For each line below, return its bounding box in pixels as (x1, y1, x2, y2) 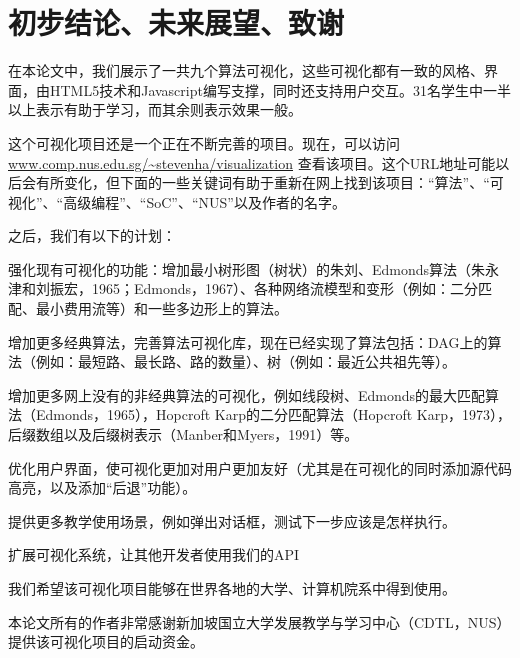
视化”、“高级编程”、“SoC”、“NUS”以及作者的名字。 (8, 191, 346, 212)
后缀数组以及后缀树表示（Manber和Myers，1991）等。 (8, 424, 359, 445)
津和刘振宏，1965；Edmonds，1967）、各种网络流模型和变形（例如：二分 (8, 278, 479, 299)
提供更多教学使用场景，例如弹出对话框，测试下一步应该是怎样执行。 (8, 510, 456, 531)
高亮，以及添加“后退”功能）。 (8, 477, 197, 498)
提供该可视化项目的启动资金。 (8, 631, 204, 652)
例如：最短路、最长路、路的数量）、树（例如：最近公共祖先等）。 (35, 351, 456, 372)
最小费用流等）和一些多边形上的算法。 (35, 298, 288, 319)
